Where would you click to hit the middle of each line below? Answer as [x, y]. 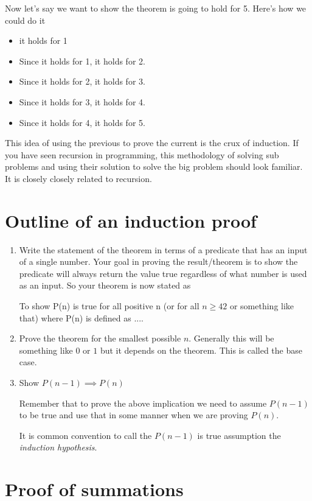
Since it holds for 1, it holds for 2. [82, 61]
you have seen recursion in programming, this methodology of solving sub [142, 154]
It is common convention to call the [85, 435]
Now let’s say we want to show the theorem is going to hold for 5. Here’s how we [156, 8]
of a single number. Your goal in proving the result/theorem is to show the [158, 261]
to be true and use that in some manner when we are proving [133, 415]
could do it [25, 20]
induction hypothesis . [58, 447]
